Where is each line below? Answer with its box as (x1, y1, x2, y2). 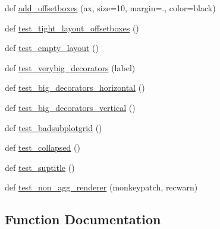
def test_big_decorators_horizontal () (5, 81, 145, 94)
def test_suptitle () (5, 161, 75, 173)
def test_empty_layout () (5, 42, 99, 54)
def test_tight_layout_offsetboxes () (5, 21, 139, 34)
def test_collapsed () (5, 141, 80, 154)
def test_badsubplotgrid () (5, 121, 102, 133)
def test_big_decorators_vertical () (5, 101, 136, 113)
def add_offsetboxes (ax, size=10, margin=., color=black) (5, 2, 216, 14)
